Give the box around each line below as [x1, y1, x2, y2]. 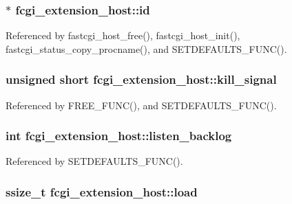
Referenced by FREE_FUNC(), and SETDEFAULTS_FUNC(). [6, 98, 277, 112]
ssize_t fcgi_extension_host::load [6, 183, 198, 200]
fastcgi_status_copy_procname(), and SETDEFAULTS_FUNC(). [6, 41, 287, 56]
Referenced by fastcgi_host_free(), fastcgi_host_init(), [6, 28, 240, 43]
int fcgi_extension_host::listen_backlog [6, 127, 232, 144]
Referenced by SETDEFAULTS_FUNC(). [6, 154, 183, 168]
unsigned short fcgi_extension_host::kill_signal [6, 71, 277, 88]
